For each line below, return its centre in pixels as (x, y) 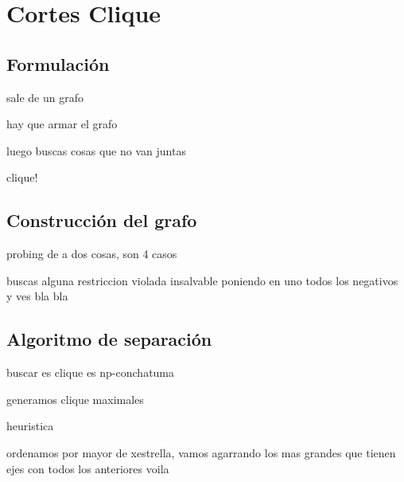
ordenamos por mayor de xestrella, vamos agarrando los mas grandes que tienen (201, 452)
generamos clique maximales (75, 399)
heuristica (30, 426)
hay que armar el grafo (62, 124)
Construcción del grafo (102, 220)
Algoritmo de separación (109, 339)
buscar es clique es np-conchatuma (91, 372)
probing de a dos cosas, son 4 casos (92, 254)
